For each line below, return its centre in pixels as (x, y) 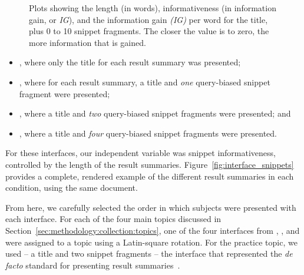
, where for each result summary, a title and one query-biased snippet (145, 82)
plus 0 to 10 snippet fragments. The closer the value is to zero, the (149, 31)
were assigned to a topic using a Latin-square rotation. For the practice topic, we (151, 242)
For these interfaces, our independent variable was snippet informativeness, (141, 153)
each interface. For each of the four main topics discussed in (113, 219)
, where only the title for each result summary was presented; (130, 62)
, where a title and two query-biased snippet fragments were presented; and (155, 113)
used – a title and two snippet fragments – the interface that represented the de (149, 254)
